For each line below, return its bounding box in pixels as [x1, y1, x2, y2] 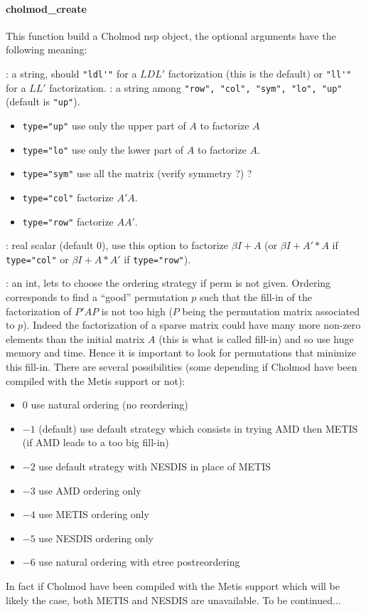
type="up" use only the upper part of [22, 117, 186, 132]
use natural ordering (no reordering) [31, 397, 188, 412]
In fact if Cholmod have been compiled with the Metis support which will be [6, 578, 340, 593]
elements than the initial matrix [6, 331, 145, 346]
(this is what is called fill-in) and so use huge [158, 331, 354, 346]
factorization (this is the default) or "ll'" [168, 65, 352, 80]
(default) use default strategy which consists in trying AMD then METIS [38, 421, 358, 436]
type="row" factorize [22, 213, 114, 228]
